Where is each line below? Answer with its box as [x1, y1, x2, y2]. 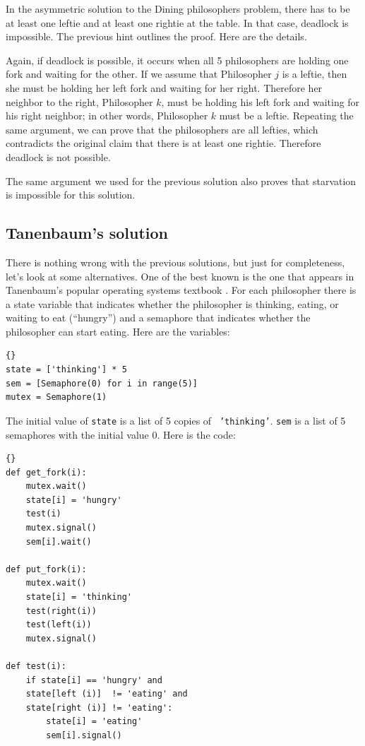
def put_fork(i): [6, 564, 87, 574]
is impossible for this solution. [6, 187, 136, 202]
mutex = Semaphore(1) [6, 392, 107, 403]
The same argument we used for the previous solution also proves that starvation [6, 173, 357, 188]
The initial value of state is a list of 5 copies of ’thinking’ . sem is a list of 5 [6, 413, 346, 427]
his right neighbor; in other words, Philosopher [6, 108, 208, 123]
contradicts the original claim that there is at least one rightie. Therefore [6, 136, 321, 150]
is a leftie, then [282, 66, 347, 81]
